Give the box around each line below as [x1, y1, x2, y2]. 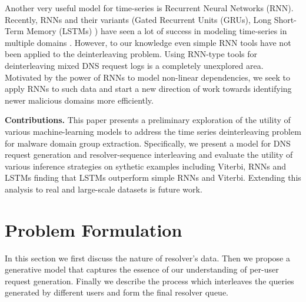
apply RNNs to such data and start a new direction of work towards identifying [5, 82, 292, 95]
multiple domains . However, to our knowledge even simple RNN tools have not [5, 36, 291, 48]
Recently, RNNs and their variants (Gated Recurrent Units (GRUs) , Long [5, 13, 272, 25]
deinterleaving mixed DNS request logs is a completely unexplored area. [5, 59, 264, 71]
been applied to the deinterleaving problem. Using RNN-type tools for [5, 48, 258, 60]
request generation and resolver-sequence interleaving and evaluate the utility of [5, 148, 293, 161]
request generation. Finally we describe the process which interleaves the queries [5, 274, 294, 287]
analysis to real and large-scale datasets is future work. [5, 182, 202, 195]
